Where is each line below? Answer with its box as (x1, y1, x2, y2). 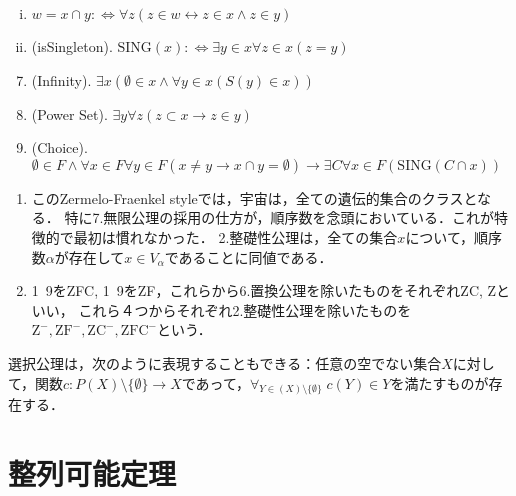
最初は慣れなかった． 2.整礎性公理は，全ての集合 (73, 226, 398, 247)
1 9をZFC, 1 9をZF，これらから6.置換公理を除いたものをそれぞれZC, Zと (31, 280, 511, 301)
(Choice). (31, 137, 88, 158)
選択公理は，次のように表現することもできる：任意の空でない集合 (8, 352, 442, 373)
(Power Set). (31, 103, 108, 124)
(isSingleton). (31, 36, 113, 56)
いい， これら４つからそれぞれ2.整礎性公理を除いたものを (31, 299, 412, 320)
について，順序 (405, 226, 502, 247)
